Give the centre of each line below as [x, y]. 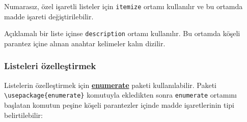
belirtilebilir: [23, 115]
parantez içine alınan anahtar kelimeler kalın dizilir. [85, 43]
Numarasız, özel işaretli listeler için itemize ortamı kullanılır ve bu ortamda [123, 6]
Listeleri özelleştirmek [50, 66]
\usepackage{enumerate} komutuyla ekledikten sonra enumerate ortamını [120, 95]
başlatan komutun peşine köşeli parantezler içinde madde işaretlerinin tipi [119, 104]
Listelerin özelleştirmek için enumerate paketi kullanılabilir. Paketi [111, 85]
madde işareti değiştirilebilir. [49, 16]
